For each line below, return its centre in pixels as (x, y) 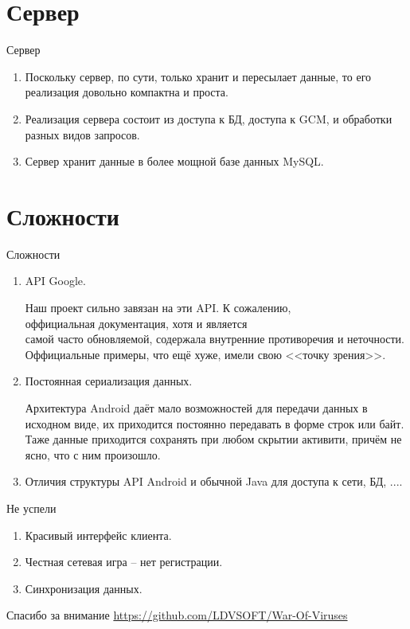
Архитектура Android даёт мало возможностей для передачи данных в (196, 407)
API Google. (55, 281)
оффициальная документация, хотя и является (136, 323)
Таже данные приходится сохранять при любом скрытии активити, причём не (213, 439)
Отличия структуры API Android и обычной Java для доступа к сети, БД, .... (214, 481)
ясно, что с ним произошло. (93, 454)
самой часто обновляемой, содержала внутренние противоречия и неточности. (215, 339)
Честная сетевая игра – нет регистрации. (124, 562)
